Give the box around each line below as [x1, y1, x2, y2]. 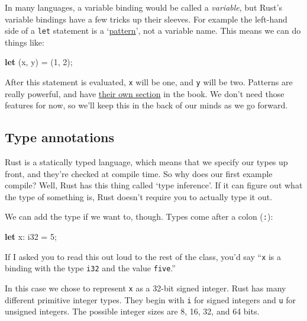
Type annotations [5, 128, 114, 146]
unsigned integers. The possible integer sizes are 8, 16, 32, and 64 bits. [5, 305, 260, 317]
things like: [5, 36, 44, 48]
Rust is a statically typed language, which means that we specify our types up [5, 156, 288, 168]
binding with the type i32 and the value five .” [5, 262, 176, 274]
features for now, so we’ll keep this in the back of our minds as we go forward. [5, 99, 288, 111]
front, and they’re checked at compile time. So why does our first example [5, 167, 273, 179]
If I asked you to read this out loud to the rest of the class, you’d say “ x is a [5, 250, 282, 262]
